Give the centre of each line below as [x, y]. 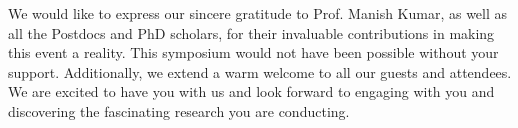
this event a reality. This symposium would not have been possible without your [253, 52]
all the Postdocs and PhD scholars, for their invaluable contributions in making [251, 32]
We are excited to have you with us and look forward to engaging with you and [251, 91]
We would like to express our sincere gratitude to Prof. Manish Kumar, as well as [258, 13]
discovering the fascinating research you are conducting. [179, 110]
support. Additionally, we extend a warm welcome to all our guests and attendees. [260, 71]
